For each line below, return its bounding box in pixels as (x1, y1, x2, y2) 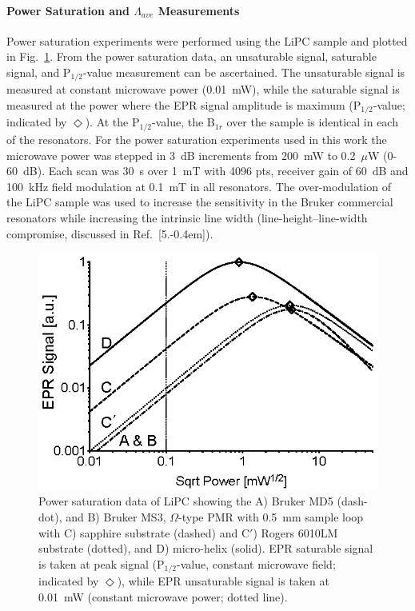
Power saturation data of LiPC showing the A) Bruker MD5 (38, 493, 333, 509)
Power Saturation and (6, 2, 130, 18)
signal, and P (6, 63, 71, 80)
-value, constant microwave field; (176, 555, 336, 572)
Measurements (158, 2, 240, 18)
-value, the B (152, 114, 215, 130)
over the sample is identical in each (226, 114, 398, 130)
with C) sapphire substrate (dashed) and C (38, 524, 250, 541)
